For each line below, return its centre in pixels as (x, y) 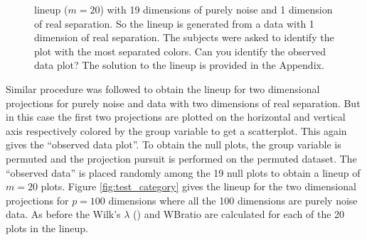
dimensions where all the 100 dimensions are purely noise (233, 200)
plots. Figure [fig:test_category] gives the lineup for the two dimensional (198, 186)
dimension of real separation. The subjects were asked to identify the (184, 37)
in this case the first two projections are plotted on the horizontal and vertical (176, 117)
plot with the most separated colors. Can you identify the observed (180, 51)
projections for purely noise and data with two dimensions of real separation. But (183, 103)
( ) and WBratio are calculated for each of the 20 (239, 214)
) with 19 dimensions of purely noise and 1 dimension (216, 9)
